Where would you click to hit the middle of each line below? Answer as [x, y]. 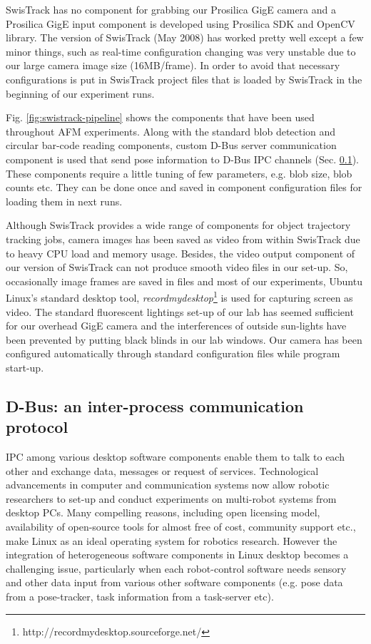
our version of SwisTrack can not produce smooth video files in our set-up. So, [177, 267]
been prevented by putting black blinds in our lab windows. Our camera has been [184, 339]
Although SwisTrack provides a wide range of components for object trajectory [178, 225]
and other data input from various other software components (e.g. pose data [174, 582]
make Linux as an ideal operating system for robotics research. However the [172, 540]
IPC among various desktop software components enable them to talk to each [175, 457]
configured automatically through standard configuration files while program [173, 353]
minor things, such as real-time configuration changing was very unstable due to [181, 51]
